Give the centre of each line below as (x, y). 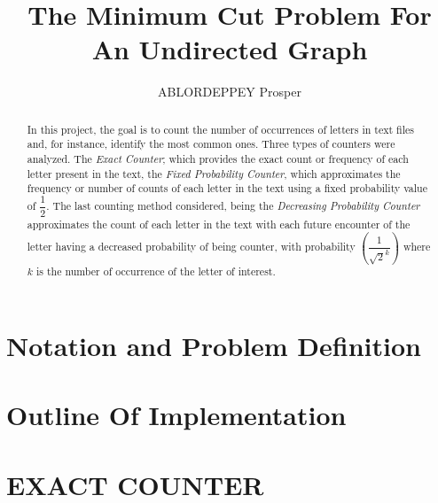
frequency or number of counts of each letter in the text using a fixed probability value (227, 188)
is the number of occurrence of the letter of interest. (156, 271)
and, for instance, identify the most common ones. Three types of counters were (211, 144)
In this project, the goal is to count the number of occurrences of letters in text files (220, 129)
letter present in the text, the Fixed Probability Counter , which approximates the (214, 173)
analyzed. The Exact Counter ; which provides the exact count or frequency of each (218, 159)
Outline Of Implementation (176, 415)
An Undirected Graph (230, 49)
